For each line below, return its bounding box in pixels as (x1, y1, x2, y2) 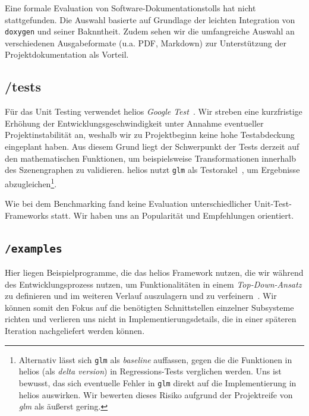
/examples (5, 242, 62, 255)
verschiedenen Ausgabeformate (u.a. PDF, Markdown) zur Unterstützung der (5, 36, 286, 49)
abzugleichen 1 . (5, 175, 57, 190)
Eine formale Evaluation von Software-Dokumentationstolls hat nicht (5, 2, 256, 14)
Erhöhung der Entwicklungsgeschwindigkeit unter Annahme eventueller (5, 116, 264, 129)
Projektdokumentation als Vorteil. (5, 48, 129, 61)
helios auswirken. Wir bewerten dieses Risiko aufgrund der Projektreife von (18, 388, 293, 401)
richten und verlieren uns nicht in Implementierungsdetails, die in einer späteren (5, 313, 297, 325)
